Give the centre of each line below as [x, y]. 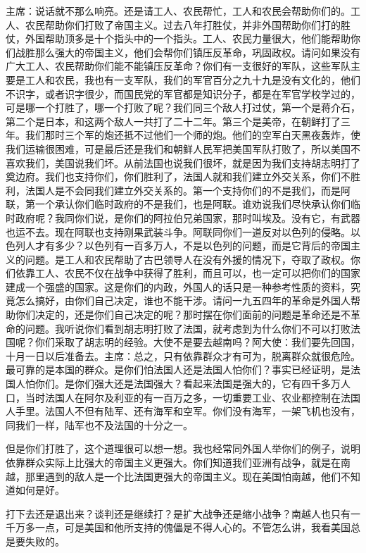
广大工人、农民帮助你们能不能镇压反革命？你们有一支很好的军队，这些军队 [178, 66]
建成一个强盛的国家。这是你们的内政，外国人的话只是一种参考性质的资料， [178, 286]
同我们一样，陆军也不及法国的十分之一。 [99, 424]
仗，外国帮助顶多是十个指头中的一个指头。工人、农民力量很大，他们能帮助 [178, 38]
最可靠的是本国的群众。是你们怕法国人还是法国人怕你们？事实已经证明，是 [178, 369]
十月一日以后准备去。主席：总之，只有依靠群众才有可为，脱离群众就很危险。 [183, 355]
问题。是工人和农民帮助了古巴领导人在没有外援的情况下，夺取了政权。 [188, 259]
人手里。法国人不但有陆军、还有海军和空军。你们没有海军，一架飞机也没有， [183, 411]
